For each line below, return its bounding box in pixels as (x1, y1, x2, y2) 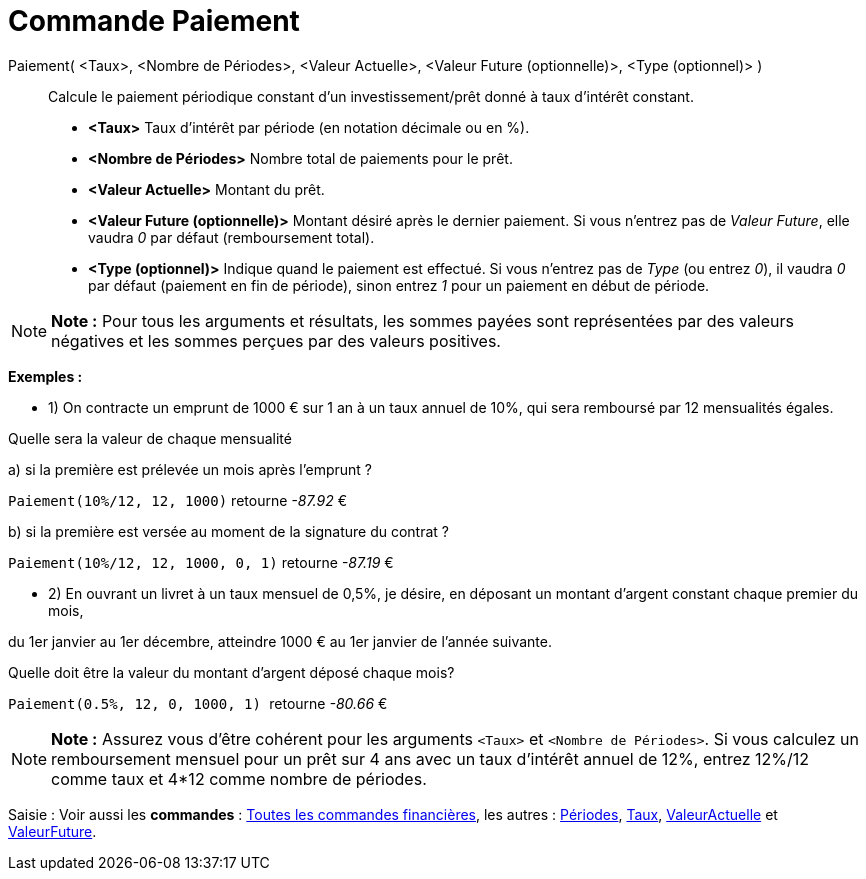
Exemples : (8, 367, 83, 385)
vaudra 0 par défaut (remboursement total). (88, 228, 375, 246)
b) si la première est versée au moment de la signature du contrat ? (8, 522, 449, 540)
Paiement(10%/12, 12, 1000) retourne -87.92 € (8, 491, 347, 509)
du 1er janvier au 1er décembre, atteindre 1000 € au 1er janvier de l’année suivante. (8, 632, 552, 650)
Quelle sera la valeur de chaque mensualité (8, 429, 292, 447)
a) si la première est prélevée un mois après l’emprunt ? (8, 460, 372, 478)
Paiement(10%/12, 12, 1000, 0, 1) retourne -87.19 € (8, 553, 394, 571)
